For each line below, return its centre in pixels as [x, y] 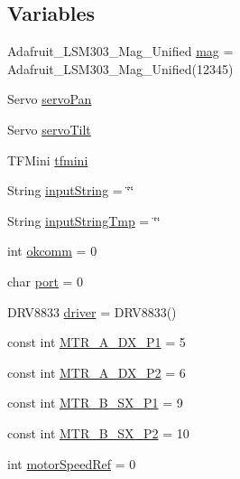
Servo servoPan [50, 99]
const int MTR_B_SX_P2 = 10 [98, 432]
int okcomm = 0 [52, 251]
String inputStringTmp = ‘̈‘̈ [84, 220]
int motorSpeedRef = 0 [72, 463]
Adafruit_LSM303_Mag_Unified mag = [120, 51]
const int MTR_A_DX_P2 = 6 [97, 372]
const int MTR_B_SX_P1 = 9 [95, 403]
